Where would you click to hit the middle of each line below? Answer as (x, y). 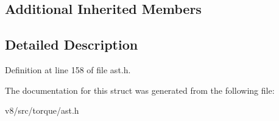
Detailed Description (72, 44)
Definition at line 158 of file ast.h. (68, 69)
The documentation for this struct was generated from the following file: (140, 90)
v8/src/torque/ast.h (42, 110)
